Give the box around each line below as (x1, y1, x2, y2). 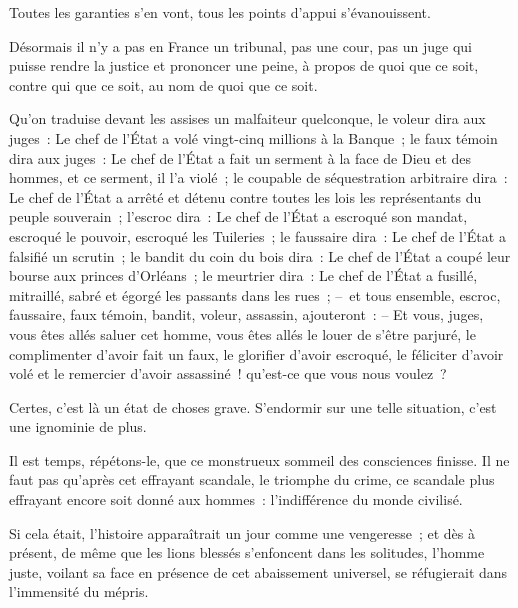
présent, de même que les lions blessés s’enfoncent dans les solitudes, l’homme (9, 542, 485, 563)
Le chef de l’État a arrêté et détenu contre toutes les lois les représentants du (9, 186, 482, 207)
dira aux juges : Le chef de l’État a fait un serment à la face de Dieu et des (9, 147, 472, 168)
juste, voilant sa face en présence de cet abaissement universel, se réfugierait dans (9, 561, 508, 582)
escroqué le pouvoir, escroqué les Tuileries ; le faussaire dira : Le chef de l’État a (9, 225, 506, 246)
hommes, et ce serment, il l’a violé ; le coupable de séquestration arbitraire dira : (9, 167, 508, 188)
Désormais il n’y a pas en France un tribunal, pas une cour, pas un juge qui (9, 35, 472, 56)
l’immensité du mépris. (9, 581, 149, 602)
